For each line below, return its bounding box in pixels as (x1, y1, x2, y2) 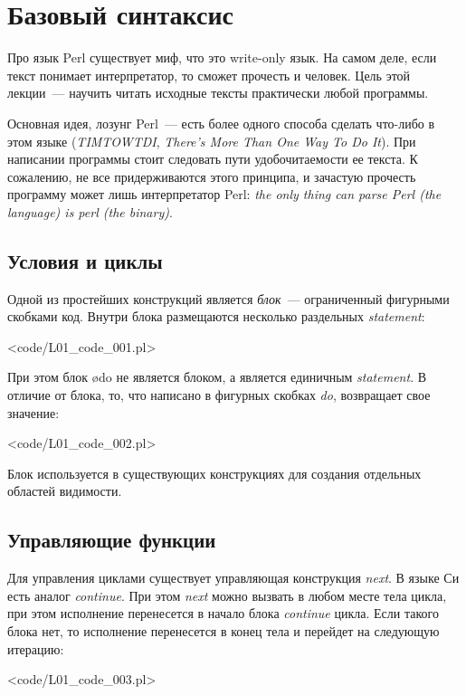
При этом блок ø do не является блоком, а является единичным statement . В (7, 367, 427, 386)
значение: (7, 403, 60, 422)
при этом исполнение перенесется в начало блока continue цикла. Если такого (7, 604, 439, 623)
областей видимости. (7, 481, 122, 500)
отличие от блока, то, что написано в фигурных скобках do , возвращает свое (7, 386, 431, 405)
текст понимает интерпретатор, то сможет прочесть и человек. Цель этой (7, 65, 411, 84)
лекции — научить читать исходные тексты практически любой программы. (7, 83, 429, 102)
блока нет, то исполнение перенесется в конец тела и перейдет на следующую (7, 622, 440, 640)
